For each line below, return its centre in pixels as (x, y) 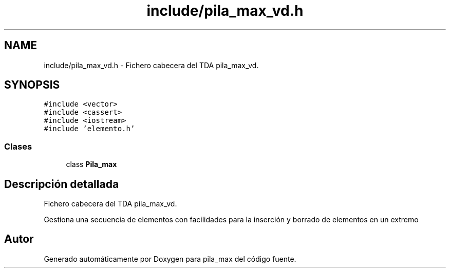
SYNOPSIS (32, 85)
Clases (18, 146)
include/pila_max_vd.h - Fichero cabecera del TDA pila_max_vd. (151, 65)
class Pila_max (91, 164)
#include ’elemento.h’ (89, 129)
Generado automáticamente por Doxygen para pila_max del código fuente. (170, 259)
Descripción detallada (62, 184)
